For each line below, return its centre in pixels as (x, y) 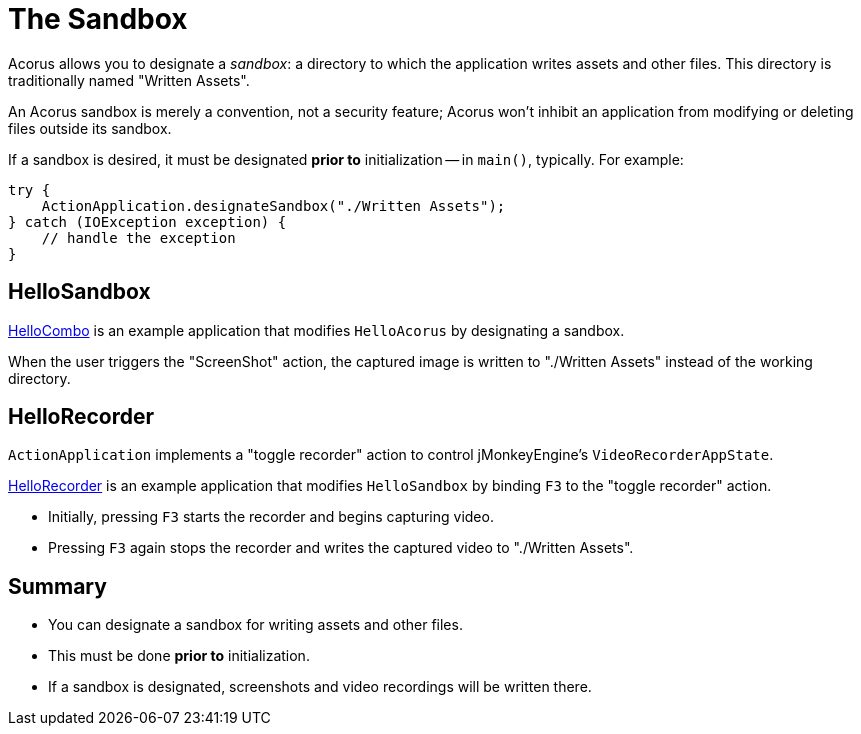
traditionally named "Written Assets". (129, 80)
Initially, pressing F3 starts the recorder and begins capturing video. (271, 517)
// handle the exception (138, 237)
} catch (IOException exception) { (147, 221)
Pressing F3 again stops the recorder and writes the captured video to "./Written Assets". (341, 548)
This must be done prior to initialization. (179, 656)
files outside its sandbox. (90, 128)
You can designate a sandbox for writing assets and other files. (255, 625)
